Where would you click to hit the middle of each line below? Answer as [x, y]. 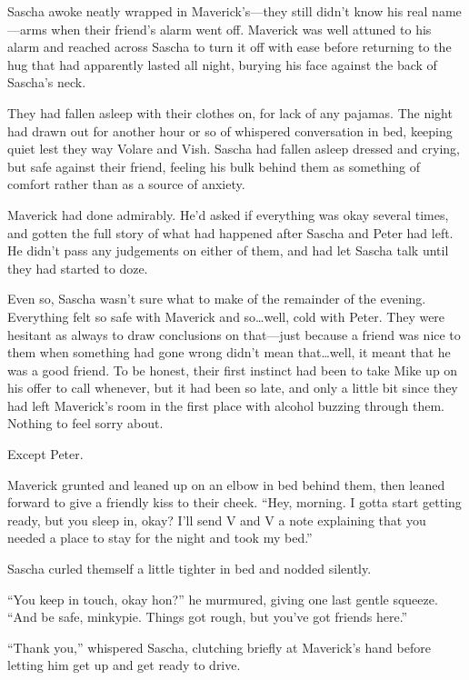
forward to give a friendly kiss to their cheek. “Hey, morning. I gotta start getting [234, 502]
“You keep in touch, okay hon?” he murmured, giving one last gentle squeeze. [223, 599]
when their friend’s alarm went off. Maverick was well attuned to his [241, 29]
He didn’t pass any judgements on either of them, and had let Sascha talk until [228, 250]
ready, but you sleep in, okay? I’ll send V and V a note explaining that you [217, 520]
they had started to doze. [78, 268]
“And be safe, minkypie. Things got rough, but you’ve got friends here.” [208, 617]
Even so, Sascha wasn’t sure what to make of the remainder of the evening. [217, 299]
